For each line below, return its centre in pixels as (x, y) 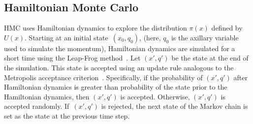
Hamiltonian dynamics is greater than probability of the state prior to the (116, 87)
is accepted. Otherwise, (155, 96)
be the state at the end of (210, 58)
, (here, (150, 37)
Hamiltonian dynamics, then (47, 96)
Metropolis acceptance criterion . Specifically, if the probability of (103, 77)
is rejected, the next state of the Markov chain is (174, 106)
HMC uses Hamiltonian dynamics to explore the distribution (95, 28)
